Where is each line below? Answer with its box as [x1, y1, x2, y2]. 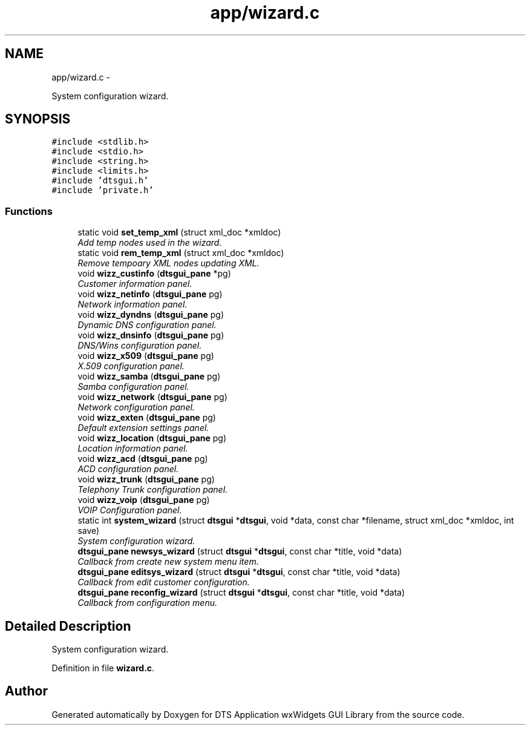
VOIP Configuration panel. [77, 505, 182, 516]
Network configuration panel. [77, 402, 195, 413]
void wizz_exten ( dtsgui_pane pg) [77, 412, 216, 423]
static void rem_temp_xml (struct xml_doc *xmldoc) [77, 248, 284, 258]
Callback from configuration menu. [77, 597, 217, 608]
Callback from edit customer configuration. [77, 577, 250, 588]
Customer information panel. [77, 278, 192, 289]
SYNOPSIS [5, 111, 71, 127]
